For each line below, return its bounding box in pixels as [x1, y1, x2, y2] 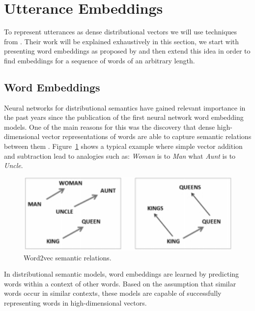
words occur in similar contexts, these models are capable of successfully [4, 288, 222, 298]
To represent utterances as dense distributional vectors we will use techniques [4, 27, 237, 37]
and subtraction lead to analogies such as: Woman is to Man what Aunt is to [4, 150, 236, 161]
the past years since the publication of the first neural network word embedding [4, 112, 244, 122]
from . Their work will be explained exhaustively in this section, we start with [4, 36, 239, 46]
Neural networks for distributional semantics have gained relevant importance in [4, 102, 246, 113]
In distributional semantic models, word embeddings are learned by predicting [4, 269, 239, 279]
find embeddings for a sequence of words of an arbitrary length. [4, 55, 195, 65]
